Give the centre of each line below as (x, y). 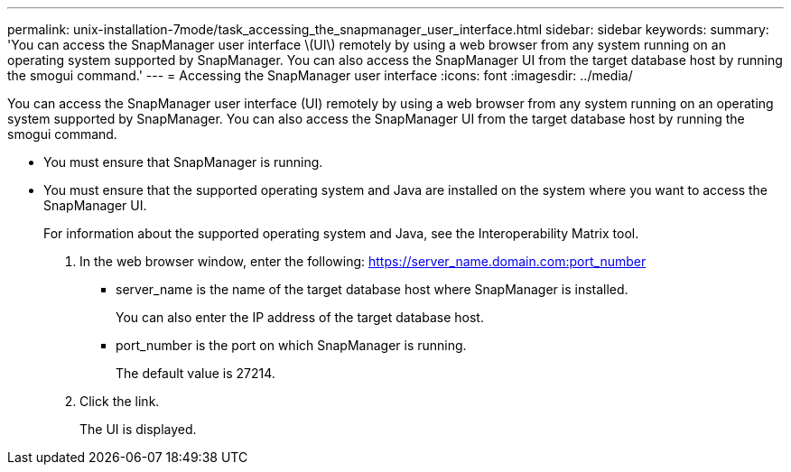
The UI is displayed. (138, 429)
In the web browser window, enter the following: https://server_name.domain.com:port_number (363, 261)
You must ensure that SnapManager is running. (183, 162)
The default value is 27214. (195, 373)
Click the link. (120, 401)
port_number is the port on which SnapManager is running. (291, 345)
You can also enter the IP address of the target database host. (300, 317)
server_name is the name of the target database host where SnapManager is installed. (372, 289)
